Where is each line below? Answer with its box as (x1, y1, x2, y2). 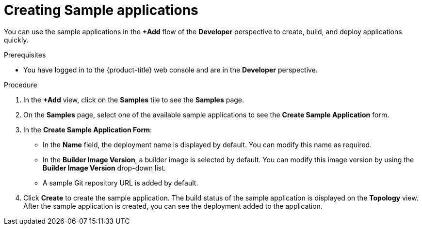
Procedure (4, 80, 37, 89)
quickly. (4, 35, 29, 44)
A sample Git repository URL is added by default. (43, 178, 198, 187)
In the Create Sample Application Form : (23, 125, 152, 134)
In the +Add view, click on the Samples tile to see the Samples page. (23, 95, 244, 104)
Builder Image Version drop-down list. (43, 163, 166, 172)
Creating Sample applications (4, 2, 198, 18)
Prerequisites (4, 50, 46, 59)
